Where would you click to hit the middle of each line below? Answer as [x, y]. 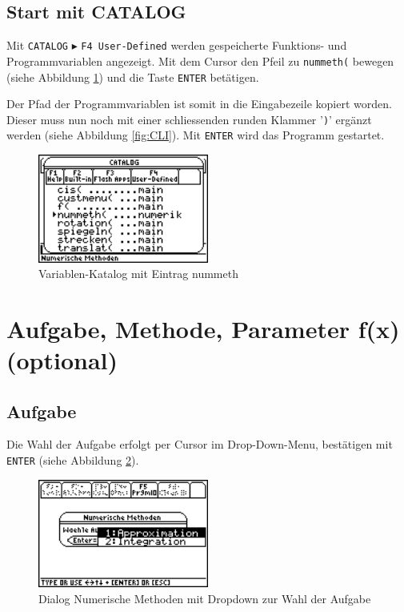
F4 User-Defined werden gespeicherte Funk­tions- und [214, 45]
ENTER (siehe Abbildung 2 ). [73, 460]
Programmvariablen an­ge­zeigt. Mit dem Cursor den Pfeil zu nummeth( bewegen [200, 60]
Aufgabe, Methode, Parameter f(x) [203, 328]
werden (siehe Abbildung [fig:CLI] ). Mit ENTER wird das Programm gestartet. [196, 135]
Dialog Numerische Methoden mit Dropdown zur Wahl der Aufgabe [205, 598]
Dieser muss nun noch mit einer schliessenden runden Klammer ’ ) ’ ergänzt [189, 119]
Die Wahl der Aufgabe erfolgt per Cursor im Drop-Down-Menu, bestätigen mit [200, 444]
